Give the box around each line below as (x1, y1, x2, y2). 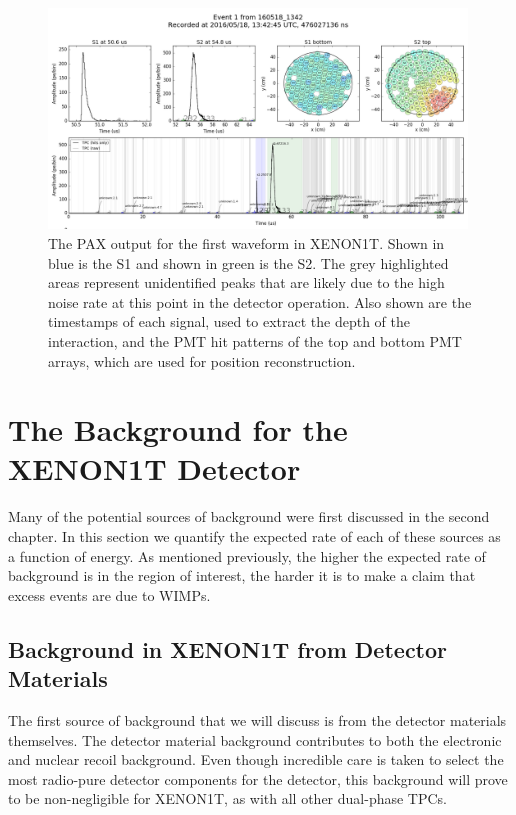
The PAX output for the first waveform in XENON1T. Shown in (48, 232, 445, 253)
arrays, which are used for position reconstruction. (48, 350, 356, 371)
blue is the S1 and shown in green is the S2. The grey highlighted (48, 252, 449, 273)
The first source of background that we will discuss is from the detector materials (8, 709, 507, 730)
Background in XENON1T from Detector (8, 633, 448, 664)
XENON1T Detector (8, 448, 301, 489)
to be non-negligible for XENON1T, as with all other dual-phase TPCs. (8, 788, 447, 809)
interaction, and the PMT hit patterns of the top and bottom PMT (48, 330, 462, 351)
